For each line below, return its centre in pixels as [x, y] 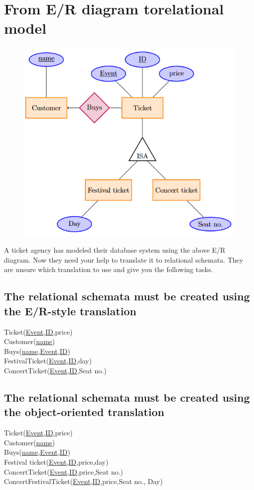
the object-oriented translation [84, 412]
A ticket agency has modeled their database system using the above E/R [115, 250]
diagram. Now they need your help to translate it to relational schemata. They [124, 259]
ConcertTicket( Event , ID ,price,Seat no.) [64, 471]
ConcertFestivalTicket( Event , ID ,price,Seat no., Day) [83, 481]
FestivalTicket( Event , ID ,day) [48, 361]
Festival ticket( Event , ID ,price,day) [56, 461]
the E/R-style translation [70, 311]
